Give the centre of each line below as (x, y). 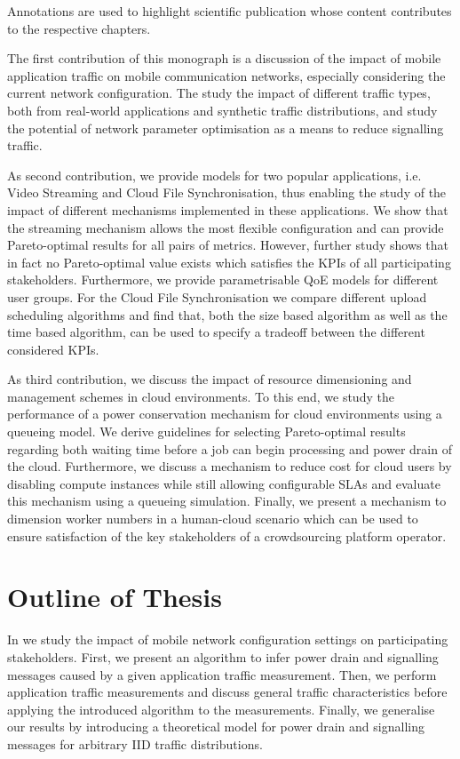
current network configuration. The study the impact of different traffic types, (219, 93)
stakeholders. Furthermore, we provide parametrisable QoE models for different (223, 280)
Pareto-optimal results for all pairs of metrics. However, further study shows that (228, 245)
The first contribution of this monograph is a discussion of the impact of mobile (224, 58)
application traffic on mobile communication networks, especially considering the (226, 75)
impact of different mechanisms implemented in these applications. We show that (228, 209)
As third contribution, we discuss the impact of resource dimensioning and (210, 379)
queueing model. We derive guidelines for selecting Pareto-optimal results (206, 431)
